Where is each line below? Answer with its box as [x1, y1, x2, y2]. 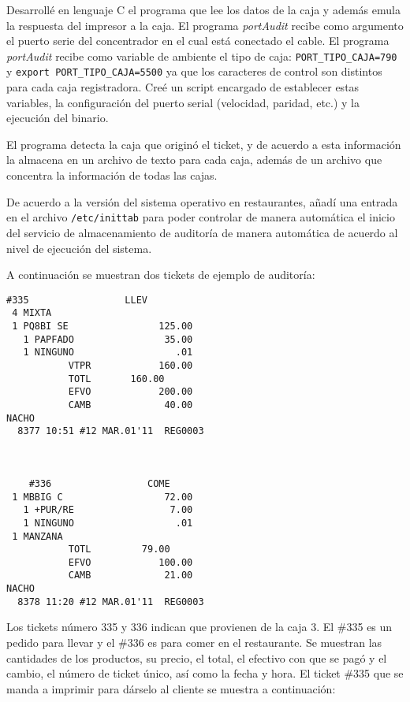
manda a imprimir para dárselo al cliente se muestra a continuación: [6, 680, 336, 696]
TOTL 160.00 [68, 373, 165, 384]
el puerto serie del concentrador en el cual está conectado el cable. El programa [6, 32, 389, 49]
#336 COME [28, 477, 170, 489]
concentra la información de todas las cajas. [6, 167, 218, 184]
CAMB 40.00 [68, 399, 193, 410]
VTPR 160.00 [68, 359, 193, 371]
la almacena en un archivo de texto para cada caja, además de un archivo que [6, 151, 382, 168]
